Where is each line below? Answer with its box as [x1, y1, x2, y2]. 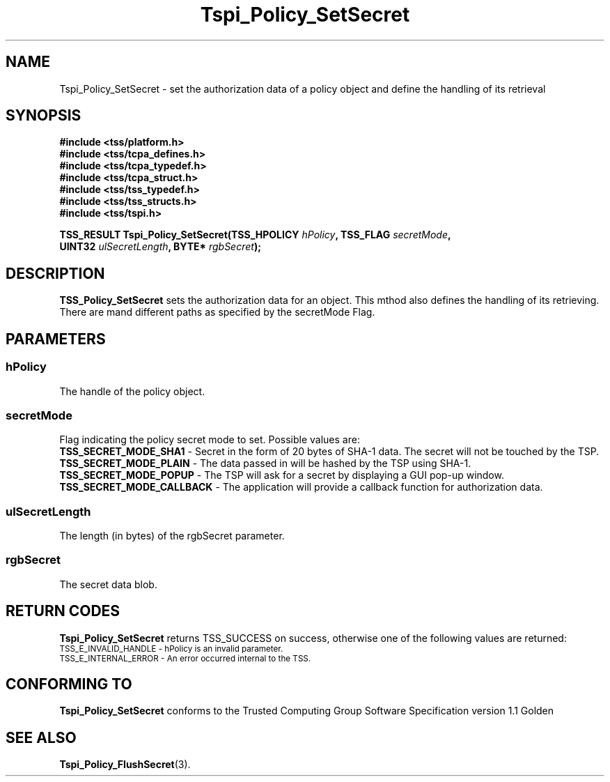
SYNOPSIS [6, 107, 81, 125]
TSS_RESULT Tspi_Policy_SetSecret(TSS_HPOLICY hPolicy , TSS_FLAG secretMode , [59, 229, 451, 241]
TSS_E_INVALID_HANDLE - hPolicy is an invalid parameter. [59, 643, 283, 654]
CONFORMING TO [6, 675, 132, 693]
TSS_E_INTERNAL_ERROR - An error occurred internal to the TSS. [59, 653, 311, 664]
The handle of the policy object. [59, 385, 205, 397]
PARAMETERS [6, 330, 106, 348]
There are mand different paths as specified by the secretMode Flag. [59, 306, 375, 319]
